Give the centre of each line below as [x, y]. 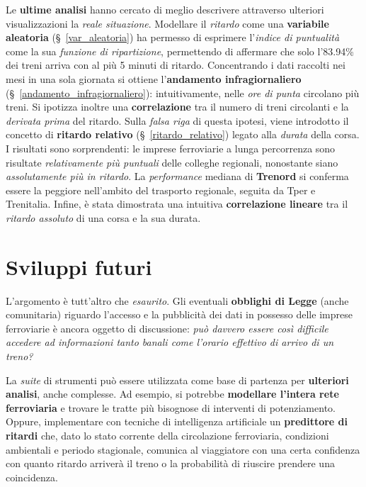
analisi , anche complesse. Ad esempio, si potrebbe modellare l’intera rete [172, 394]
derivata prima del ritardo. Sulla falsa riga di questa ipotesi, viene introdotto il [177, 120]
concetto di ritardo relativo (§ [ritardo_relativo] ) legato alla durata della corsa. [183, 134]
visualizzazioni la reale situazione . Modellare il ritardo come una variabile [167, 23]
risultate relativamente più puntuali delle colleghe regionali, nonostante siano [172, 162]
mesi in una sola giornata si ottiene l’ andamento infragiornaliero [154, 78]
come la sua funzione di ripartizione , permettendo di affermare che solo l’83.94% [180, 51]
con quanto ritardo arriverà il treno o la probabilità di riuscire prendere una [170, 463]
